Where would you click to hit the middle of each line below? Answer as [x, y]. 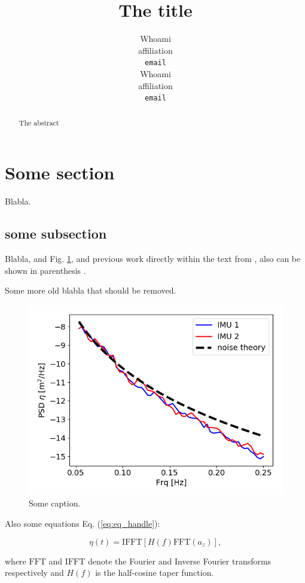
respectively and [34, 573]
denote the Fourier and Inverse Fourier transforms [179, 561]
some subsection [56, 233]
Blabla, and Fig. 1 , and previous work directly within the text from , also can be [153, 258]
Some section [60, 173]
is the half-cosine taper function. [155, 573]
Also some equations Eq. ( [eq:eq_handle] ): [83, 523]
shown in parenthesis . [45, 270]
